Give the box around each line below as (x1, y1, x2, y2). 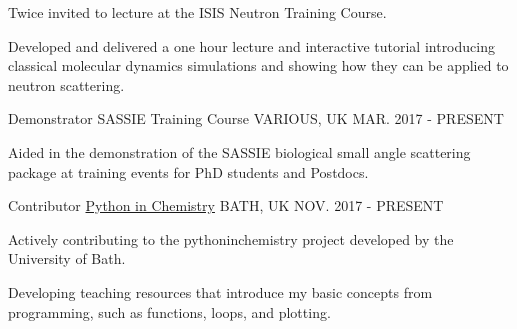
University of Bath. (8, 248, 126, 269)
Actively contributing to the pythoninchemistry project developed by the (8, 228, 454, 249)
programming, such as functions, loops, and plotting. (8, 301, 331, 322)
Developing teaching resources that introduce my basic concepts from (8, 281, 433, 302)
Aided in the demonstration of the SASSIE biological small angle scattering (8, 141, 471, 162)
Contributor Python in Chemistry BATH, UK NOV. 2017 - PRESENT (8, 195, 444, 216)
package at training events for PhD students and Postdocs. (8, 161, 369, 182)
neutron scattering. (8, 74, 125, 95)
